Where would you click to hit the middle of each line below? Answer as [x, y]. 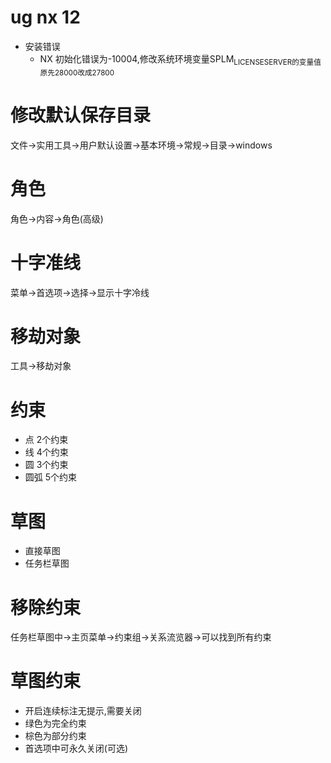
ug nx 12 [45, 17]
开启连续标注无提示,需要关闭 [83, 711]
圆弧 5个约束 [51, 477]
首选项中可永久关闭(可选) [76, 748]
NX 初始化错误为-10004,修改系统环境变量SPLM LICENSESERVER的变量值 [180, 59]
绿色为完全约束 [55, 723]
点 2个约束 [46, 440]
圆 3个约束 [46, 465]
